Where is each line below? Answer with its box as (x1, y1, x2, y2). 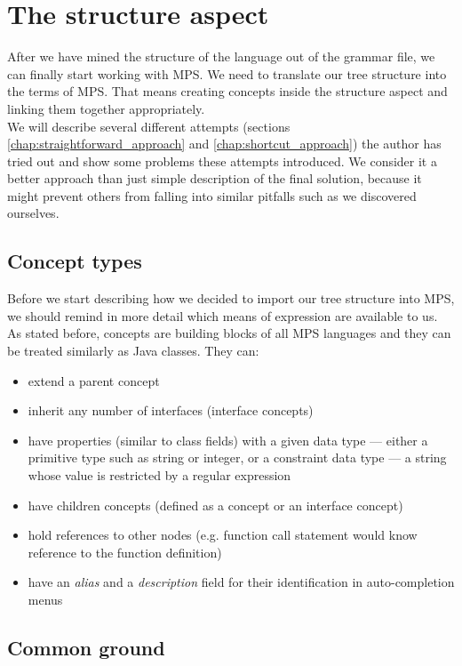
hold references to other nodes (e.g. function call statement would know (28, 526, 418, 544)
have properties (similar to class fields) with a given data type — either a (28, 430, 428, 449)
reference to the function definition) (28, 542, 222, 561)
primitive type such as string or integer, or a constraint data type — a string (28, 448, 447, 467)
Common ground (7, 633, 165, 661)
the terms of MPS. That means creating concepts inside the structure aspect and (7, 82, 448, 100)
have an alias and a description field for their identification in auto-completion (28, 573, 455, 591)
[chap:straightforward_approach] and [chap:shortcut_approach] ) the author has (7, 134, 442, 153)
